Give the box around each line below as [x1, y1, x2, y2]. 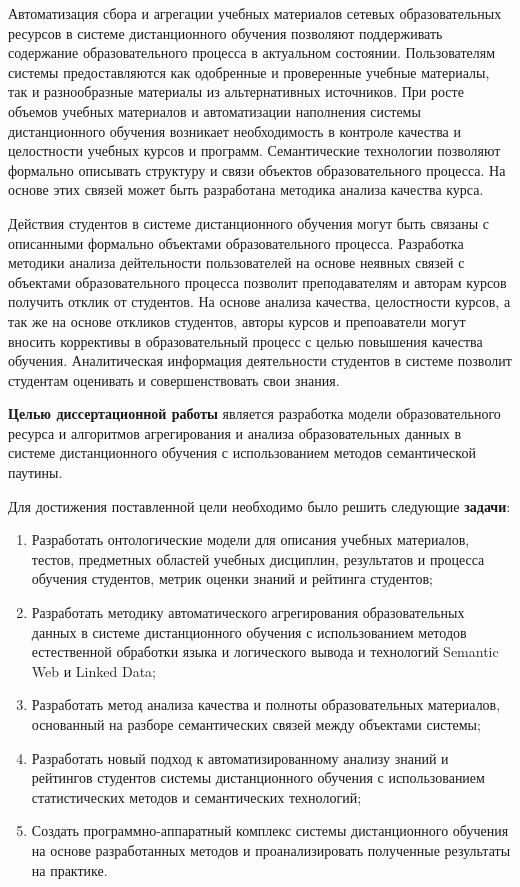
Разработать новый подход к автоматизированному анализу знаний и [31, 747, 449, 768]
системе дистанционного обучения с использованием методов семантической [8, 442, 476, 463]
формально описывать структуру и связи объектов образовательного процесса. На [8, 159, 506, 180]
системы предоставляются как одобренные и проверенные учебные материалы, [8, 61, 490, 82]
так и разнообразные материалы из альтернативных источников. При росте [8, 81, 464, 102]
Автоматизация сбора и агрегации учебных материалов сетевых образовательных [8, 3, 502, 23]
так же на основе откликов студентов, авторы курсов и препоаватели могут [8, 310, 466, 331]
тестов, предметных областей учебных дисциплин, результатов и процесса [31, 548, 485, 569]
